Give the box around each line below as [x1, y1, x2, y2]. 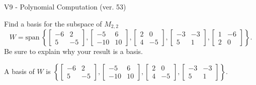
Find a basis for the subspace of [4, 18, 102, 28]
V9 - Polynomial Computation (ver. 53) [4, 1, 126, 11]
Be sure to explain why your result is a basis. [4, 46, 143, 56]
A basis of [4, 65, 35, 76]
